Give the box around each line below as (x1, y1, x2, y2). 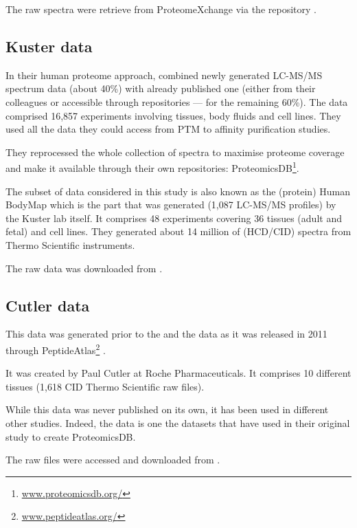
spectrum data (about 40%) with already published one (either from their (5, 81, 316, 96)
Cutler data (5, 294, 90, 316)
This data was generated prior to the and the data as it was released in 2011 (5, 327, 327, 341)
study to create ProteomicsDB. (5, 429, 136, 443)
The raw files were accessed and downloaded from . (5, 452, 220, 467)
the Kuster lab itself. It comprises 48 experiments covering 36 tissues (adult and (5, 210, 342, 225)
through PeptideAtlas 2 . (5, 340, 106, 357)
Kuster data (5, 35, 93, 56)
